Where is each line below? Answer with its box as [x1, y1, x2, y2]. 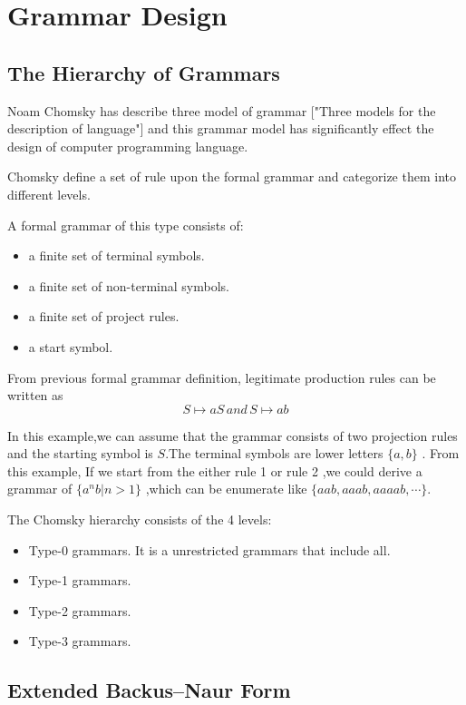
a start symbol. [28, 337, 113, 356]
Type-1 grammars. [28, 571, 131, 590]
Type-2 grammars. [28, 601, 131, 620]
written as [7, 386, 63, 405]
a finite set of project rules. [28, 307, 180, 326]
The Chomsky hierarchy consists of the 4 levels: [7, 510, 272, 529]
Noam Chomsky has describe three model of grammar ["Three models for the [7, 101, 436, 120]
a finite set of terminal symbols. [28, 246, 205, 265]
